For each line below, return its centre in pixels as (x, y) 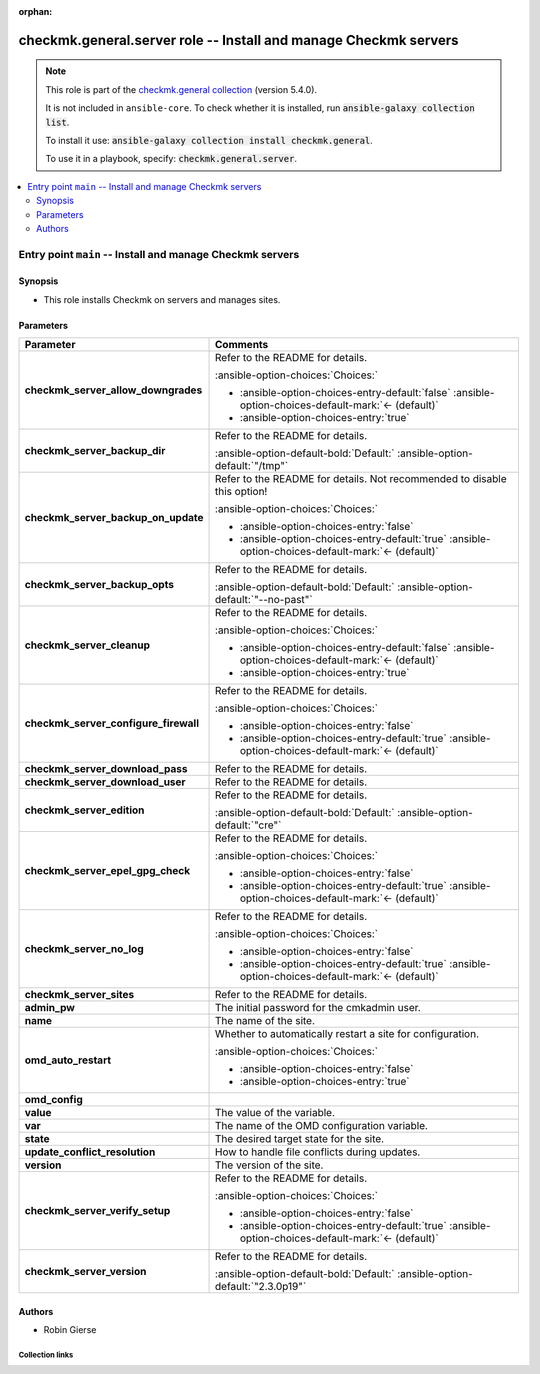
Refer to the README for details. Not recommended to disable (361, 479)
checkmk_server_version (85, 1272)
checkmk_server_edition (84, 810)
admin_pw (49, 1008)
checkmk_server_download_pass (106, 769)
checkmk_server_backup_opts (99, 585)
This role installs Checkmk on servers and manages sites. (162, 299)
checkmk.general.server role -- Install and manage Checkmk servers (238, 40)
